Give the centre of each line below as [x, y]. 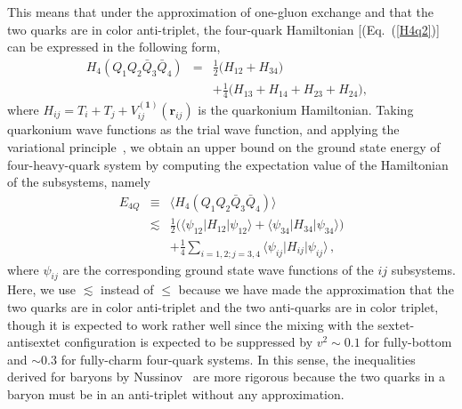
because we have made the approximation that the [316, 289]
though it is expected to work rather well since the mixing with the [190, 324]
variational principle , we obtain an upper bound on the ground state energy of [224, 147]
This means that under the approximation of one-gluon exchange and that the [220, 12]
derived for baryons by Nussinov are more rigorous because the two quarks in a [226, 377]
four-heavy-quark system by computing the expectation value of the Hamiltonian [228, 164]
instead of [127, 289]
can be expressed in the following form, [114, 47]
